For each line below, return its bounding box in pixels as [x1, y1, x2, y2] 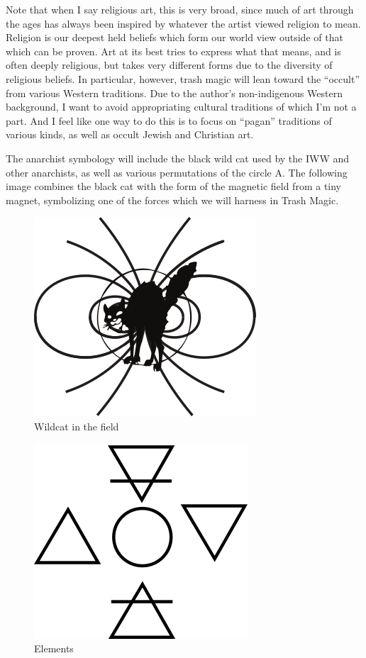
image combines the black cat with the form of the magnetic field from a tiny [6, 179, 342, 194]
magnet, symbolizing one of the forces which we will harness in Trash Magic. [6, 192, 339, 207]
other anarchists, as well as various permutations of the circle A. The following [6, 164, 348, 179]
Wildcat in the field [34, 418, 119, 433]
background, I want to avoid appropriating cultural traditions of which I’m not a [6, 99, 357, 114]
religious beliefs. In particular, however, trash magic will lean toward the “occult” [6, 71, 360, 86]
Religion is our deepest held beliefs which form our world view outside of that [6, 30, 343, 45]
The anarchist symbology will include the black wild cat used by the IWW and [6, 150, 350, 165]
